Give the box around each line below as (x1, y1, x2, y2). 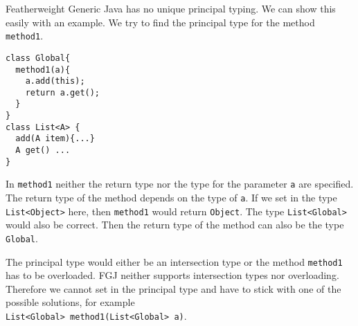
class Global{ (6, 53, 71, 63)
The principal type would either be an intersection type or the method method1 (6, 254, 343, 269)
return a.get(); (25, 87, 100, 98)
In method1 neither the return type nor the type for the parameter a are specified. (6, 176, 354, 191)
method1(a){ (15, 64, 71, 75)
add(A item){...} (15, 134, 95, 144)
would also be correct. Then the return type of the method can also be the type (6, 217, 344, 232)
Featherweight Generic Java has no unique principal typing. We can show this (6, 1, 336, 15)
